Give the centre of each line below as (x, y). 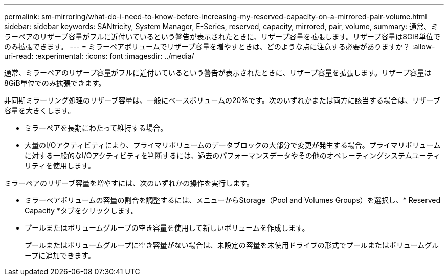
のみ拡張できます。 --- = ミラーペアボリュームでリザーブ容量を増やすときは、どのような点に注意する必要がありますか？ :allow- (220, 47)
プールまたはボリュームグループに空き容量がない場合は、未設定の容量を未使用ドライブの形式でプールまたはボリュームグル (232, 245)
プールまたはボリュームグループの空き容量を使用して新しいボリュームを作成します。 (167, 228)
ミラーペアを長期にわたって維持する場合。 (96, 128)
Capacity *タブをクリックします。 (82, 210)
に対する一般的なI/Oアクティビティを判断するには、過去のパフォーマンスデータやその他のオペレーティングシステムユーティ (232, 155)
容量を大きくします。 (40, 110)
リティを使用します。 (60, 166)
